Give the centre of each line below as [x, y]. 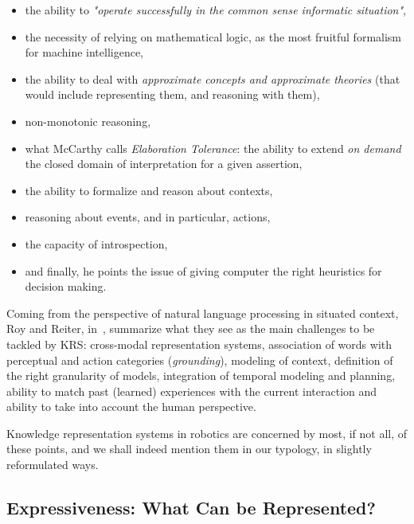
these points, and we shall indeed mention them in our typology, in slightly [189, 449]
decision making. [66, 286]
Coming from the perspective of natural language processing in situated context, [203, 313]
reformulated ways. [53, 465]
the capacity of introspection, [96, 243]
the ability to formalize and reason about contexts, [149, 190]
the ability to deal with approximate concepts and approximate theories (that [213, 78]
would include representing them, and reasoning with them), [172, 94]
